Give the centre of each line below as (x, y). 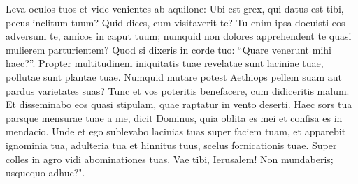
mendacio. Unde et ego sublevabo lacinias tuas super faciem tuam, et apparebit (176, 131)
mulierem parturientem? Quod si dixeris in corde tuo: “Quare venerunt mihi (169, 49)
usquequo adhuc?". (45, 172)
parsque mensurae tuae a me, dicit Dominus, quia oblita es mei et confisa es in (174, 117)
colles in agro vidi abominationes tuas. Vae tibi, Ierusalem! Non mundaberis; (170, 159)
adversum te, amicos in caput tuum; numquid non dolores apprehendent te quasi (179, 36)
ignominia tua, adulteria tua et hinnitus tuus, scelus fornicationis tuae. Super (171, 145)
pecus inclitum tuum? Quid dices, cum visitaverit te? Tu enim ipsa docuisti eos (176, 22)
